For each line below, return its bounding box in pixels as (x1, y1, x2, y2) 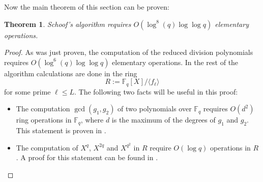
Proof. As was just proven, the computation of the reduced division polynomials (4, 47, 253, 57)
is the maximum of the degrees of (111, 114, 216, 125)
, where (80, 114, 104, 125)
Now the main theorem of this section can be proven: (4, 2, 169, 12)
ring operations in (16, 114, 72, 125)
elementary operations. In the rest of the (112, 56, 239, 67)
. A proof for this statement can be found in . (16, 152, 158, 163)
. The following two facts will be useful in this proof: (74, 86, 238, 97)
